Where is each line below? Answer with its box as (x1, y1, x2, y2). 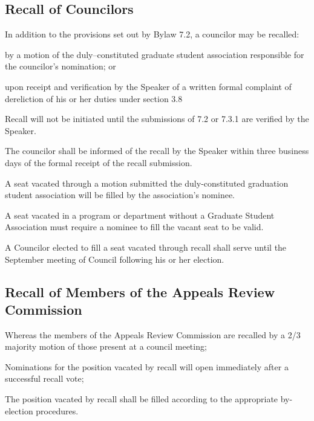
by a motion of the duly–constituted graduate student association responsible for (5, 48, 304, 60)
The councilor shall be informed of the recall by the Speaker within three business (5, 144, 309, 157)
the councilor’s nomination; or (5, 60, 116, 72)
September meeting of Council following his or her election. (5, 252, 224, 265)
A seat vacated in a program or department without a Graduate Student (5, 208, 275, 221)
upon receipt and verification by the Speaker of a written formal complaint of (5, 80, 292, 92)
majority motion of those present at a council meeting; (5, 340, 207, 353)
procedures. (36, 404, 79, 417)
